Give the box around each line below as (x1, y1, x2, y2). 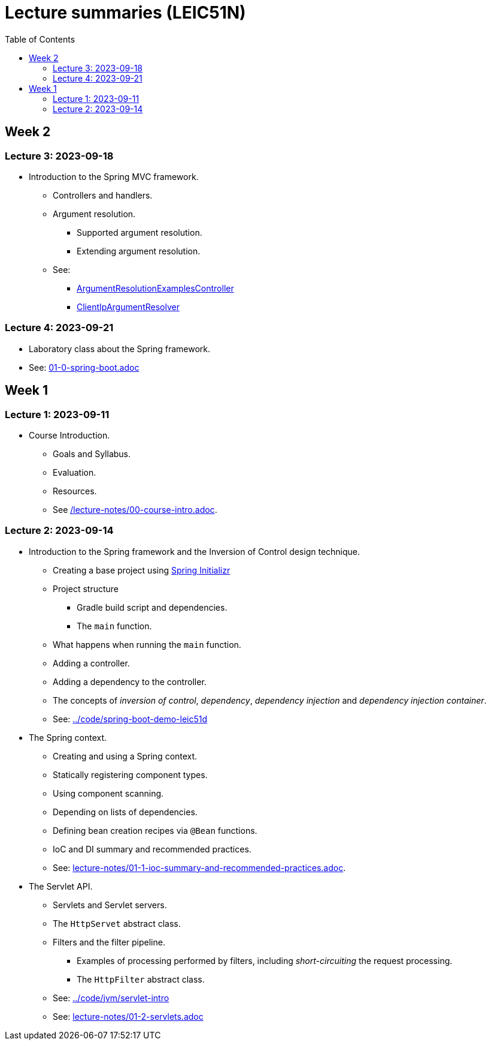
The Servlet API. (29, 881, 93, 891)
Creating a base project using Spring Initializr (53, 564, 231, 575)
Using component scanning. (53, 788, 164, 798)
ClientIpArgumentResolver (77, 301, 180, 312)
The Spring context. (29, 732, 107, 743)
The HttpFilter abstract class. (77, 974, 205, 984)
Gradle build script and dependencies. (77, 602, 228, 612)
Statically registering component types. (53, 769, 208, 780)
